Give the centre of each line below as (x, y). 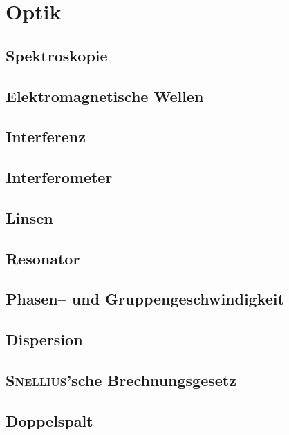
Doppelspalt (49, 420)
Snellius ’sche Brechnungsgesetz (121, 380)
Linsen (29, 217)
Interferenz (46, 136)
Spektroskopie (57, 55)
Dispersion (44, 339)
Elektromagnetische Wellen (105, 96)
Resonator (43, 258)
